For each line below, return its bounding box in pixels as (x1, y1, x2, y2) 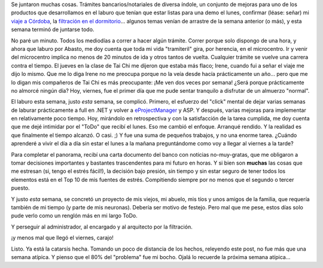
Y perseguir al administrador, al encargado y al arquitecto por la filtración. (11, 223, 193, 230)
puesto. (11, 184, 30, 191)
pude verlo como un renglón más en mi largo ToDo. (11, 212, 138, 220)
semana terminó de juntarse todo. (11, 26, 95, 33)
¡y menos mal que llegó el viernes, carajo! (11, 234, 114, 242)
